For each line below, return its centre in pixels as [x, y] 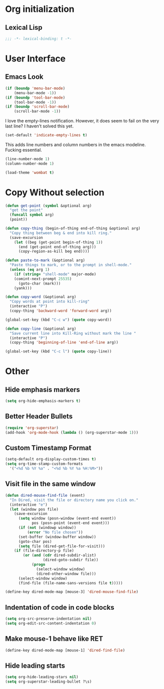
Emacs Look [24, 77]
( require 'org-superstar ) [32, 428]
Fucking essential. [24, 150]
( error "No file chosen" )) [55, 532]
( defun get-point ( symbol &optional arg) [49, 206]
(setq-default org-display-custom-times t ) [51, 459]
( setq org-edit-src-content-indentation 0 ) [51, 623]
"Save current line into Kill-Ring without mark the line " [73, 333]
